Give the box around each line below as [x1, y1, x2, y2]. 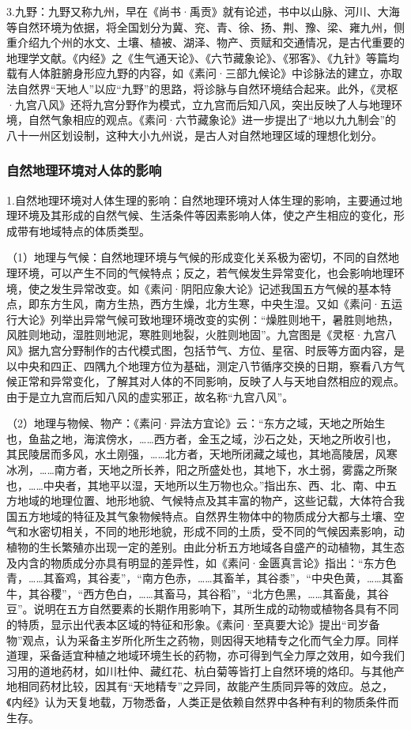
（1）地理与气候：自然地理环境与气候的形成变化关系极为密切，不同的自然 [6, 249, 388, 265]
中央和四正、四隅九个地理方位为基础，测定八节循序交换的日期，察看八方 [17, 357, 394, 374]
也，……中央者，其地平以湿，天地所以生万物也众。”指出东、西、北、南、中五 [6, 476, 398, 493]
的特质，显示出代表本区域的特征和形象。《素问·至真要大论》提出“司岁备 [6, 616, 380, 632]
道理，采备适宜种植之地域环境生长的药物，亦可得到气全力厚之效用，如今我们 [6, 647, 405, 664]
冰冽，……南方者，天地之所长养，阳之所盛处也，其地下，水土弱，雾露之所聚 [6, 461, 398, 478]
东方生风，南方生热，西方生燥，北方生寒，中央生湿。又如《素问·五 [39, 295, 391, 312]
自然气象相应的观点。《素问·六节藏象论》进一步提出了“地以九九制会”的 [28, 111, 397, 128]
